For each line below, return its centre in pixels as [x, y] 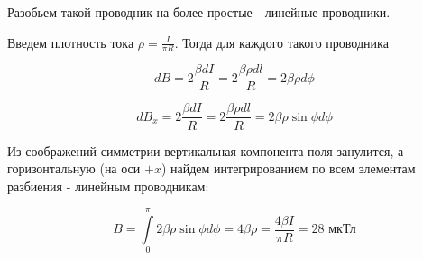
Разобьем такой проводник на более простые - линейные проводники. [199, 12]
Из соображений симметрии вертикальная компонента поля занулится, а [206, 150]
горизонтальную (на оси [74, 168]
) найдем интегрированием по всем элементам [288, 168]
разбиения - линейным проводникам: [108, 186]
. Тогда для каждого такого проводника [281, 42]
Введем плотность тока [71, 42]
